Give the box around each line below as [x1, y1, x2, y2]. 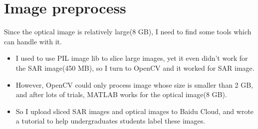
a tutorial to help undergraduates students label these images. [15, 116, 206, 126]
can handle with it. [4, 36, 62, 46]
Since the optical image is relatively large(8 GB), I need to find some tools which [4, 26, 252, 37]
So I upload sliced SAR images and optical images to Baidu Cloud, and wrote [15, 106, 254, 116]
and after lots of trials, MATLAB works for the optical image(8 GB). [15, 89, 227, 100]
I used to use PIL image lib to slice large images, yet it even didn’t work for [15, 53, 248, 63]
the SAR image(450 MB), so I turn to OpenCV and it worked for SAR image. [15, 62, 255, 73]
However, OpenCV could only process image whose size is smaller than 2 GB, [15, 79, 254, 90]
